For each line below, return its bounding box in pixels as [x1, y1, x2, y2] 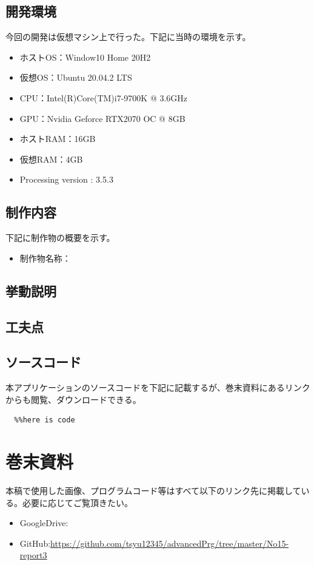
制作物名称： [19, 251, 71, 264]
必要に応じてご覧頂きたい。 [22, 496, 133, 509]
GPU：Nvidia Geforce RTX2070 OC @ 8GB [19, 112, 185, 124]
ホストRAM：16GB [19, 132, 96, 145]
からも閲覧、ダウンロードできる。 [5, 393, 141, 405]
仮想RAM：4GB [19, 152, 83, 165]
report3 [19, 549, 47, 561]
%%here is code [14, 416, 75, 425]
